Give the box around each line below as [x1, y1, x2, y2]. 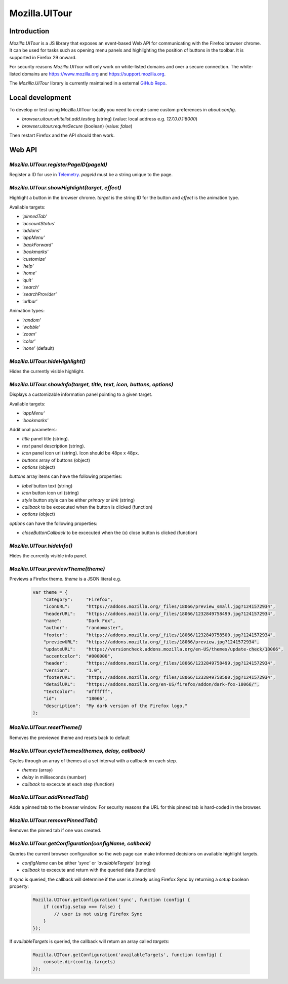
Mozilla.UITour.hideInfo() [9, 542, 73, 549]
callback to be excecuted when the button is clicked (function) [22, 504, 153, 510]
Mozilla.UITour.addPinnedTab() [9, 794, 89, 801]
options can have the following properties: [9, 520, 98, 526]
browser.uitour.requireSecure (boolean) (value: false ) [22, 123, 133, 129]
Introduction [9, 27, 50, 35]
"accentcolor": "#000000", [43, 653, 113, 659]
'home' [22, 270, 37, 276]
